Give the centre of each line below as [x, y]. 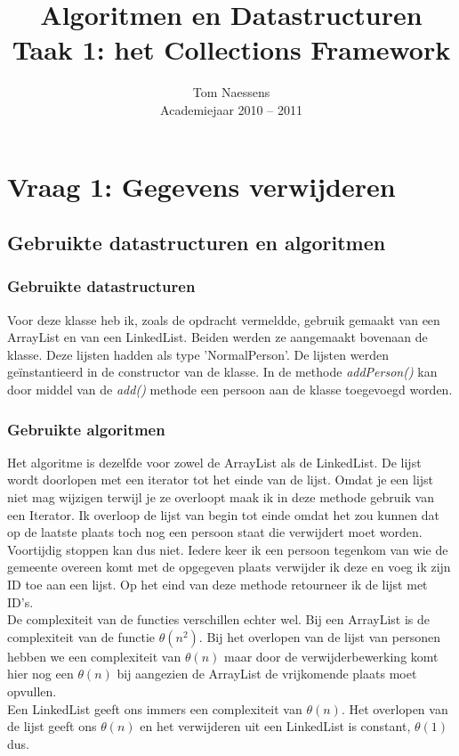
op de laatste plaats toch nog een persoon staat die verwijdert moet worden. [215, 532]
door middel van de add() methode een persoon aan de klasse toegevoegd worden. [230, 390]
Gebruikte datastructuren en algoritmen [197, 243]
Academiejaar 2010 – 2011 [231, 109]
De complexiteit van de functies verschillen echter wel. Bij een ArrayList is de [219, 619]
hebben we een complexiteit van [94, 656]
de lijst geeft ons [52, 726]
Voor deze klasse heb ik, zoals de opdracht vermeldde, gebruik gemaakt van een [224, 319]
